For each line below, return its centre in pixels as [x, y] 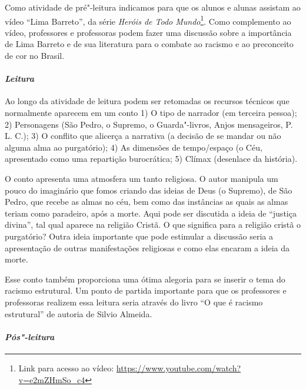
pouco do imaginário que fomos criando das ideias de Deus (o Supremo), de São [149, 190]
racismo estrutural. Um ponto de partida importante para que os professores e [146, 290]
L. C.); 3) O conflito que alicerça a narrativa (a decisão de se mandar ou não [143, 136]
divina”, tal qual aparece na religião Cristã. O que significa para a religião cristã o [153, 225]
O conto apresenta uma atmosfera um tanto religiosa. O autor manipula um [142, 178]
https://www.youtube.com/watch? [179, 368]
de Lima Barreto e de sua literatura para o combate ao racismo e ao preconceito [149, 44]
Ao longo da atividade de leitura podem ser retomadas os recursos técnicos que [147, 101]
